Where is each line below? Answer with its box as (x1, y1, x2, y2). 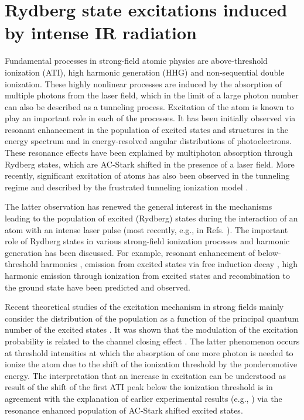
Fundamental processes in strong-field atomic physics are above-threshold (5, 54, 268, 67)
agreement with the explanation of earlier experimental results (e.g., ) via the (5, 392, 282, 404)
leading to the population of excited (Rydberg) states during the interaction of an (5, 212, 298, 224)
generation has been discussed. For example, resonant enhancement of (5, 246, 255, 258)
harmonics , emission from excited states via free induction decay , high (40, 258, 298, 270)
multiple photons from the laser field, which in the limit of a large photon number (5, 89, 299, 101)
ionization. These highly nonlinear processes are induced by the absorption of (5, 77, 282, 90)
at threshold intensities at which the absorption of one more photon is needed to (5, 346, 293, 358)
